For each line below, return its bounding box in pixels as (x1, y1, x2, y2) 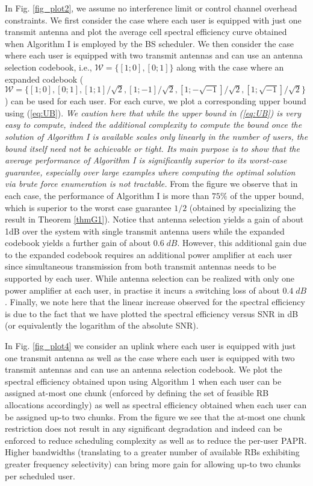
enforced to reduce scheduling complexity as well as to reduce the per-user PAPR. (5, 434, 307, 446)
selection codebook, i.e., (5, 60, 92, 73)
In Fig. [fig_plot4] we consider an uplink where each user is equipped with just (5, 339, 296, 352)
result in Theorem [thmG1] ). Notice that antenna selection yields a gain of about (5, 213, 304, 226)
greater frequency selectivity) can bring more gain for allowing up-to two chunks (5, 457, 301, 470)
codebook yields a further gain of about (5, 236, 151, 249)
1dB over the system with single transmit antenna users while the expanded (5, 224, 285, 237)
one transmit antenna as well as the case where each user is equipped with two (5, 351, 295, 364)
